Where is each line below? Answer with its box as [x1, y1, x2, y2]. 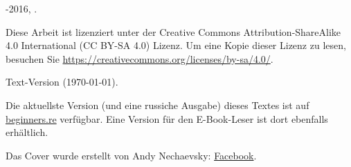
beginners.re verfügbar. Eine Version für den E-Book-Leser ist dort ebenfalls [6, 111, 328, 126]
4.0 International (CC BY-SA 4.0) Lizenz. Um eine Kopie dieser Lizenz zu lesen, [6, 38, 346, 52]
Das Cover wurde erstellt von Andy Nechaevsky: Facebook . [6, 148, 257, 162]
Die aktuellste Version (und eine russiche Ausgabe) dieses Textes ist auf [6, 97, 309, 112]
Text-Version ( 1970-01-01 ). [6, 75, 118, 89]
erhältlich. [6, 125, 48, 139]
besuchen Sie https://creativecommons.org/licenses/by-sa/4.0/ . [6, 51, 273, 66]
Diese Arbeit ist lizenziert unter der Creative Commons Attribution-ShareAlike [6, 24, 341, 39]
